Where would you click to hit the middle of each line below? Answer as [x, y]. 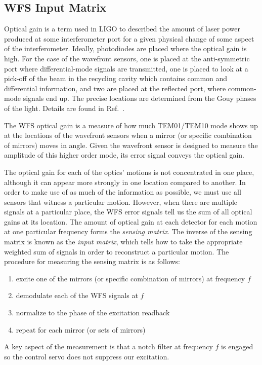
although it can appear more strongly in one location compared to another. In [125, 182]
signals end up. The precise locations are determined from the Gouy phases [140, 98]
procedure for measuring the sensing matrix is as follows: [92, 261]
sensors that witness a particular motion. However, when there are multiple [121, 202]
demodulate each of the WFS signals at [77, 295]
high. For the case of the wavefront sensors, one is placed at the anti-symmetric [127, 58]
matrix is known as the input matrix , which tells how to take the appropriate [123, 242]
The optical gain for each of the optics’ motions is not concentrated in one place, [129, 172]
